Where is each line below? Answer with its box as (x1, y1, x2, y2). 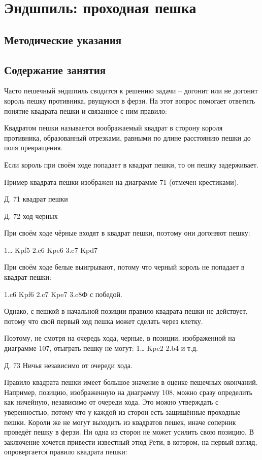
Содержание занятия (4, 61, 106, 77)
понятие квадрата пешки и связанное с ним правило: (4, 105, 168, 116)
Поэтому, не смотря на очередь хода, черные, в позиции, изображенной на (4, 333, 235, 343)
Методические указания (4, 31, 122, 47)
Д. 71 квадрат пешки (4, 193, 68, 204)
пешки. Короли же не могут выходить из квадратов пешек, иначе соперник (4, 416, 236, 427)
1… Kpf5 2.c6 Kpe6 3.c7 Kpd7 (4, 244, 98, 255)
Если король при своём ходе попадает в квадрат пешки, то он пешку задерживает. (4, 159, 258, 170)
